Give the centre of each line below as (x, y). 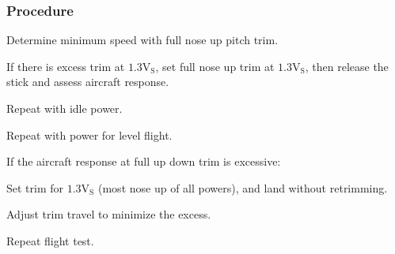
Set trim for (35, 187)
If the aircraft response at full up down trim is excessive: (144, 161)
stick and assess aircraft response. (88, 82)
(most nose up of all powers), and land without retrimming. (243, 187)
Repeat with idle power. (65, 108)
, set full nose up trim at (215, 66)
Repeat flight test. (50, 240)
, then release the (347, 66)
